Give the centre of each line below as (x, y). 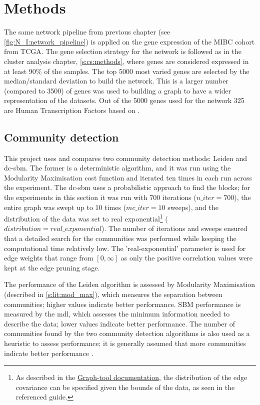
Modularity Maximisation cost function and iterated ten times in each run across (128, 177)
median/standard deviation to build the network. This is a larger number (116, 81)
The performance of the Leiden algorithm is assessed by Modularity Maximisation (130, 284)
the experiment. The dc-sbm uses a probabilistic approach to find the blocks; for (127, 187)
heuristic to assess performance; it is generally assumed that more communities (125, 343)
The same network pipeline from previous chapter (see (87, 32)
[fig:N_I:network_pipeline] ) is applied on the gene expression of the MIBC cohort (129, 41)
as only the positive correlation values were (187, 258)
